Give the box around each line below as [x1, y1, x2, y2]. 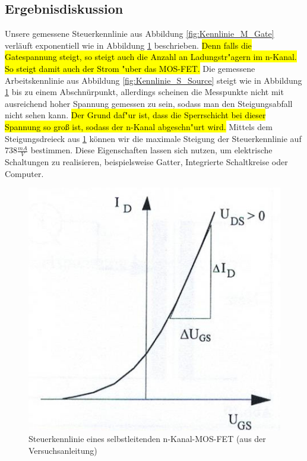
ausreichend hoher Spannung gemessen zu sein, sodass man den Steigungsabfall [5, 97, 293, 109]
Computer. [5, 167, 44, 179]
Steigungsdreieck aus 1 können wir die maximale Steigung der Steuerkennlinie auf [5, 132, 302, 144]
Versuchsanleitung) [29, 444, 97, 457]
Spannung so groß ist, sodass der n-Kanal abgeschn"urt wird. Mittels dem [5, 120, 273, 132]
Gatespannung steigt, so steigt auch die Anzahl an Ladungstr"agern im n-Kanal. [5, 50, 297, 63]
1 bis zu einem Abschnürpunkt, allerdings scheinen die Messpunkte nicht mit [5, 86, 284, 98]
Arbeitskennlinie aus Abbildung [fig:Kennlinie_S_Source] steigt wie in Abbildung [5, 74, 302, 86]
